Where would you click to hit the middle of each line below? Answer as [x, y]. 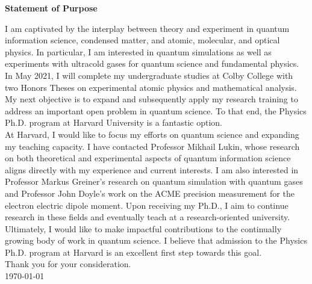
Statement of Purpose [51, 8]
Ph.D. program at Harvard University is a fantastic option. [114, 122]
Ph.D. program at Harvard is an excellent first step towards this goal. [133, 252]
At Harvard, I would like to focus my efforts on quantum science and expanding [152, 134]
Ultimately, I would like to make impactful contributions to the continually [143, 228]
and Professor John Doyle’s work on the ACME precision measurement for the [150, 193]
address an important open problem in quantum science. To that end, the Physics [156, 110]
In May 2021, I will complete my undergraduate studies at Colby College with [149, 75]
